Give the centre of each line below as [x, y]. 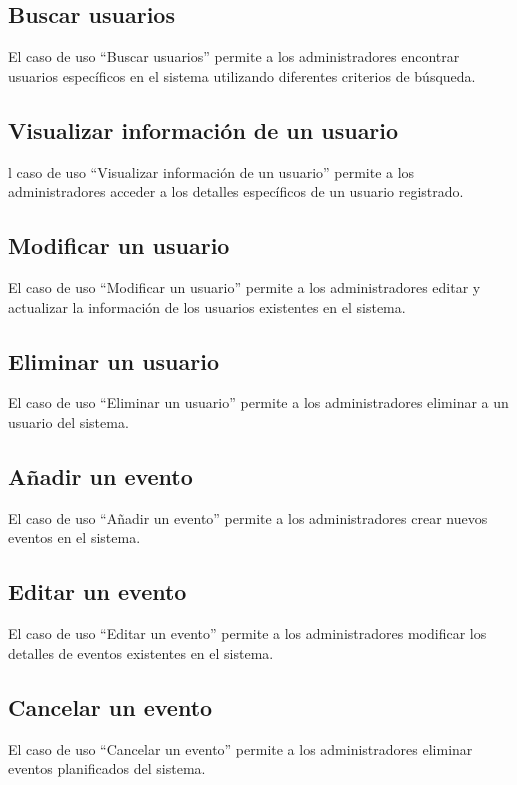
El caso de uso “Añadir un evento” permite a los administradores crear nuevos [248, 517]
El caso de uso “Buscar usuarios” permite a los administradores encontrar [234, 56]
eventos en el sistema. [74, 537]
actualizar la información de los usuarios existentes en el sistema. [207, 306]
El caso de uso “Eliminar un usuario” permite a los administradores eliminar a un [258, 402]
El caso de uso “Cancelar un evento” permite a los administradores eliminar [240, 748]
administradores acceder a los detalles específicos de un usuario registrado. [236, 191]
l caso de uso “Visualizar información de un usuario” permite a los [211, 171]
